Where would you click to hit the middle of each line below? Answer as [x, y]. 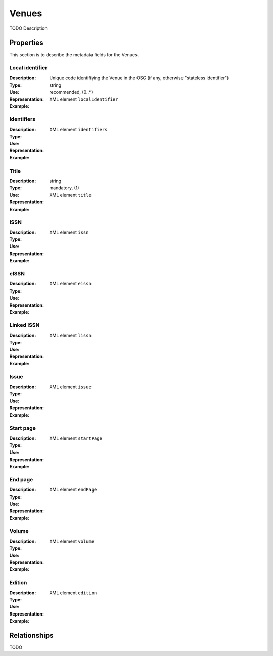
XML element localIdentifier [84, 99]
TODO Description [28, 28]
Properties [26, 43]
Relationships [31, 635]
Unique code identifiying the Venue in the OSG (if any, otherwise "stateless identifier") [139, 78]
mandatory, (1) [64, 188]
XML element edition [73, 593]
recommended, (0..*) [71, 92]
